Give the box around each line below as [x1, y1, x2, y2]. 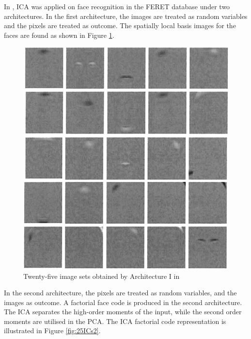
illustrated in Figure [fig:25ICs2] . [4, 325, 101, 336]
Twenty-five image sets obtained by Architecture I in [23, 271, 180, 281]
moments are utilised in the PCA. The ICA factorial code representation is [4, 316, 226, 326]
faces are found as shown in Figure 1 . [4, 30, 114, 40]
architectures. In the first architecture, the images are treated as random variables [4, 11, 248, 21]
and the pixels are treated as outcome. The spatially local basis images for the [4, 20, 236, 31]
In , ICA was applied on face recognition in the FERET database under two [4, 1, 230, 11]
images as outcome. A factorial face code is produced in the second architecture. [4, 297, 242, 307]
